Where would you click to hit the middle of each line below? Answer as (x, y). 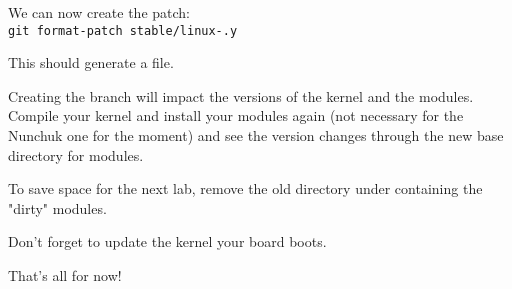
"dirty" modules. (57, 207)
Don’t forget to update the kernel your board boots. (167, 241)
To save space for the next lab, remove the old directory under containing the (245, 188)
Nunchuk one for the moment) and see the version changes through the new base (256, 135)
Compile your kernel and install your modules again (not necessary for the (236, 115)
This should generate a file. (91, 62)
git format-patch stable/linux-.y (123, 30)
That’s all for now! (65, 275)
